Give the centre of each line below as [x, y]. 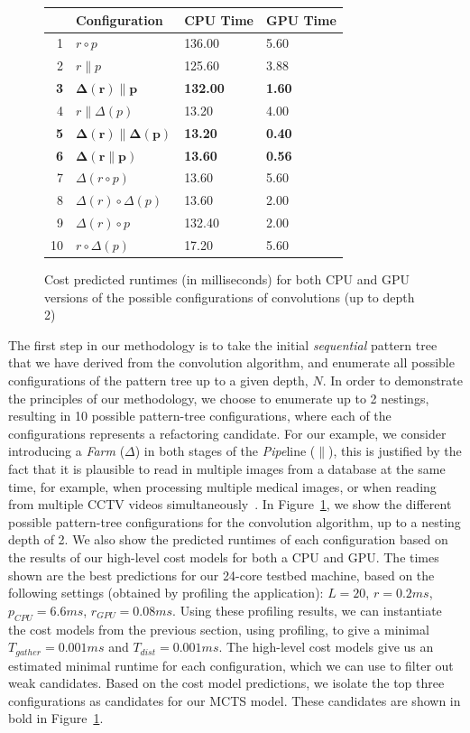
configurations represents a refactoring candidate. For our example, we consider [227, 433]
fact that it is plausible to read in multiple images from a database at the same [227, 468]
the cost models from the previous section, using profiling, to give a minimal [219, 629]
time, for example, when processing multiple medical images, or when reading [222, 486]
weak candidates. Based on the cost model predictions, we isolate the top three [226, 683]
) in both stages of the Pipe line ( [225, 451]
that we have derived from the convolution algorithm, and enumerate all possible [231, 362]
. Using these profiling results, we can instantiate [307, 610]
